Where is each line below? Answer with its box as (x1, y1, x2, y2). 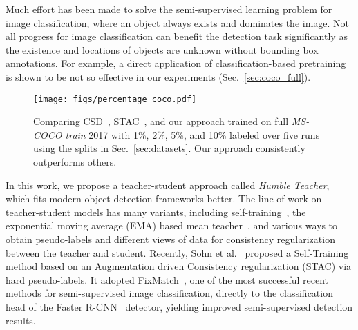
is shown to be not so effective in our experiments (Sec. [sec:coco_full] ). (6, 69, 311, 84)
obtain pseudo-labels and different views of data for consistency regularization (6, 231, 335, 246)
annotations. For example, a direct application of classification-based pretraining (6, 56, 346, 70)
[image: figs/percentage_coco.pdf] (33, 94, 197, 104)
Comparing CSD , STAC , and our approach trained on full (33, 114, 289, 128)
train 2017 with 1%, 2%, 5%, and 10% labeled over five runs (65, 127, 320, 142)
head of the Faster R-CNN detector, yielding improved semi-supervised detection (6, 299, 353, 313)
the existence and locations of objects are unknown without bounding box (6, 42, 319, 57)
